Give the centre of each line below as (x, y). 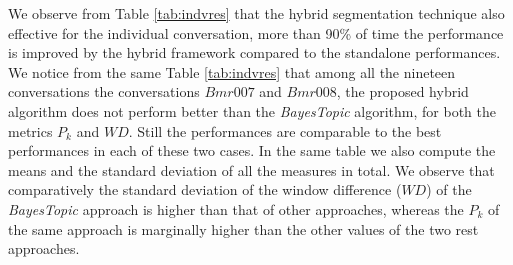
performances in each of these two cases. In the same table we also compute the (252, 150)
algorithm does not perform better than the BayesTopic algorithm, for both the (252, 110)
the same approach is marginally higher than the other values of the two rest (243, 228)
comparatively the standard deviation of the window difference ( (205, 189)
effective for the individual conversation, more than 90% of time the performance (256, 32)
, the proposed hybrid (402, 91)
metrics (30, 130)
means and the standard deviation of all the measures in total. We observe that (251, 169)
